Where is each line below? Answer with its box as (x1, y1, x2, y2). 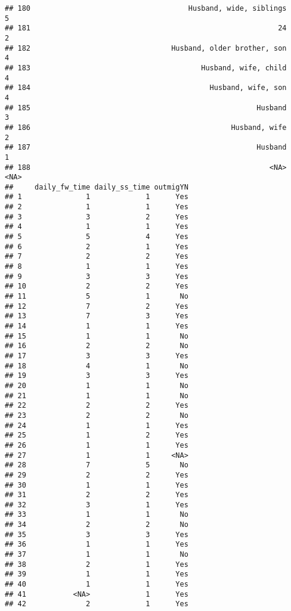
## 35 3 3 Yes (5, 530, 188, 539)
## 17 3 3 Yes (5, 351, 188, 360)
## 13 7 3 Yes (5, 312, 188, 321)
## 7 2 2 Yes (5, 252, 188, 261)
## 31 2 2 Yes (5, 491, 188, 500)
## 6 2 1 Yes (5, 242, 188, 251)
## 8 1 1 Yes (5, 262, 188, 271)
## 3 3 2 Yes (5, 212, 188, 221)
